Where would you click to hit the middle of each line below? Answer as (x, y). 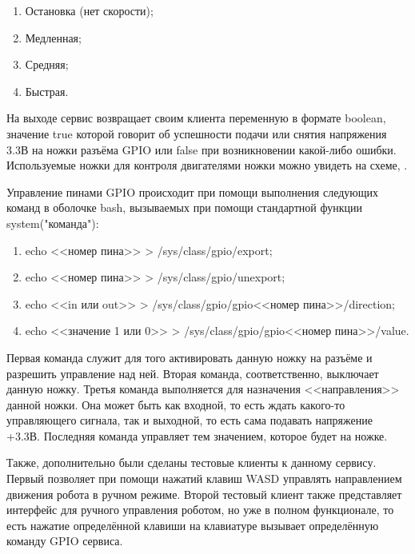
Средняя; (47, 64)
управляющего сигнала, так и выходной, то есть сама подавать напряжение (190, 420)
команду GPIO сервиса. (65, 541)
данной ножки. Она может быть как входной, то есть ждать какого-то (176, 404)
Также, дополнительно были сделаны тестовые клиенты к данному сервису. (192, 462)
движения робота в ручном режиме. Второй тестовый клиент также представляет (204, 494)
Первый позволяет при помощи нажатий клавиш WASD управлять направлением (204, 478)
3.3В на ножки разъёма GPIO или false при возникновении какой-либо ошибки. (202, 149)
